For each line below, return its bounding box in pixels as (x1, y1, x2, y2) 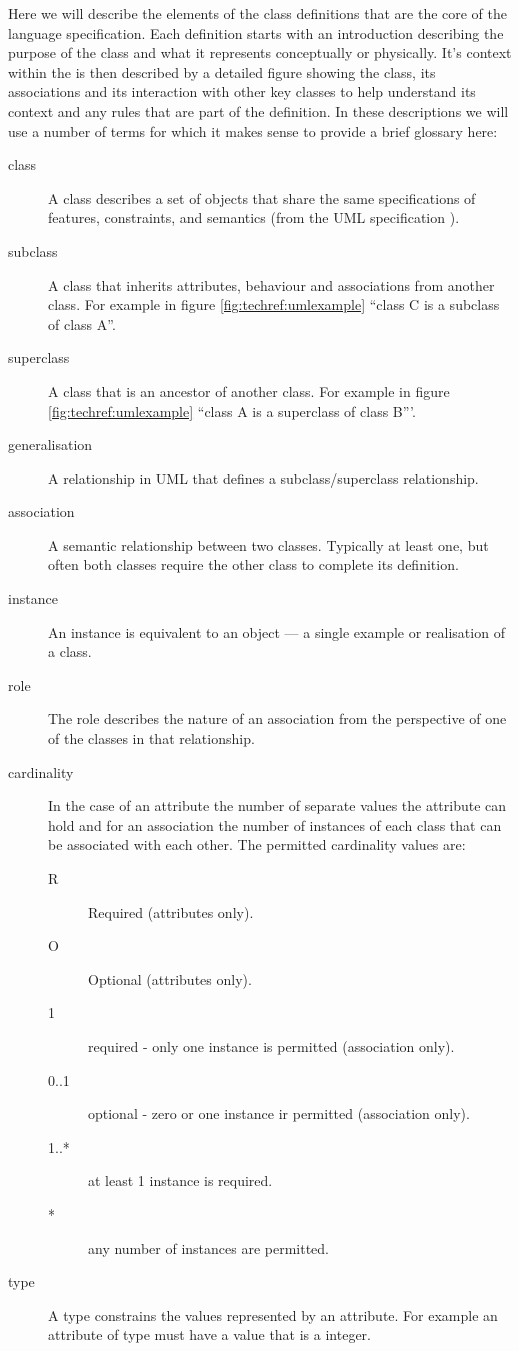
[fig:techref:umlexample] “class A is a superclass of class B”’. (48, 400, 416, 421)
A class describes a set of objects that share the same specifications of (48, 187, 476, 208)
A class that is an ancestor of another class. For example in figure (48, 380, 450, 401)
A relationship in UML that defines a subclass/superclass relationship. (48, 467, 479, 488)
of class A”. (48, 313, 116, 334)
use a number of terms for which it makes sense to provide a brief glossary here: (8, 120, 498, 141)
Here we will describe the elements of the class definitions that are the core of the (8, 3, 508, 23)
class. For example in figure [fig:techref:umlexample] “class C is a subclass (48, 294, 500, 315)
